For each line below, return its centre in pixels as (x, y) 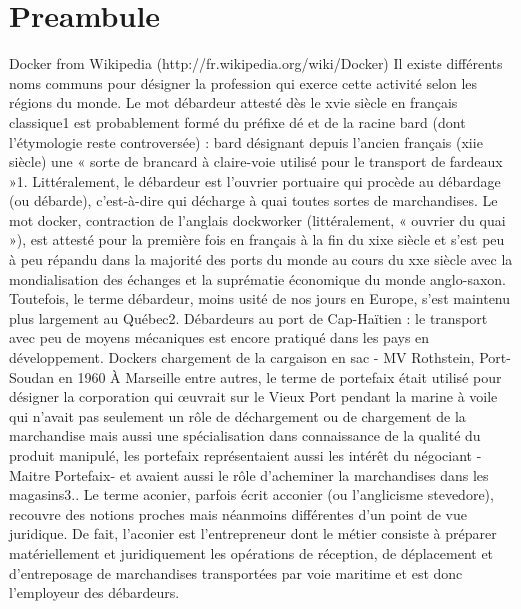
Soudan (32, 376)
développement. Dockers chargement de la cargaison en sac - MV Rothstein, (242, 357)
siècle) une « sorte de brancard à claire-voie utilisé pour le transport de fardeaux (256, 161)
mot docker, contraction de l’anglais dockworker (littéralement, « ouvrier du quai (257, 219)
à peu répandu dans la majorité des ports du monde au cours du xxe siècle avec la (261, 259)
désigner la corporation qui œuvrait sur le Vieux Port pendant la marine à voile (253, 396)
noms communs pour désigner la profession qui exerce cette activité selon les (243, 82)
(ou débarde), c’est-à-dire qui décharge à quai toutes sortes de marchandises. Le (253, 200)
